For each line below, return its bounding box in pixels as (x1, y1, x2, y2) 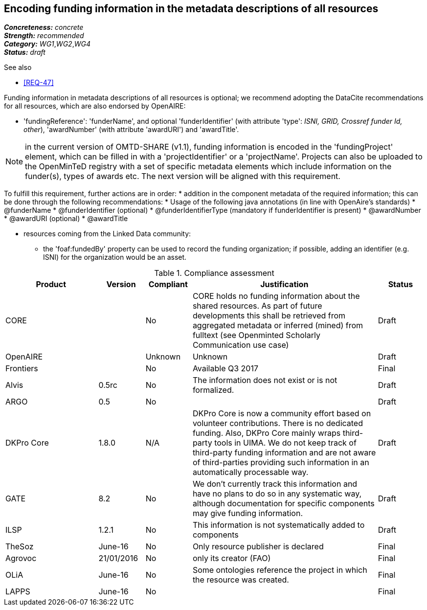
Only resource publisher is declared (192, 542, 324, 552)
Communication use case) (192, 340, 289, 350)
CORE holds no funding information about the (192, 291, 360, 301)
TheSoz (5, 542, 34, 552)
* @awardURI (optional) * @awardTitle (4, 214, 128, 223)
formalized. (192, 385, 234, 395)
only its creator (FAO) (192, 553, 271, 564)
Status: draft (4, 48, 45, 57)
